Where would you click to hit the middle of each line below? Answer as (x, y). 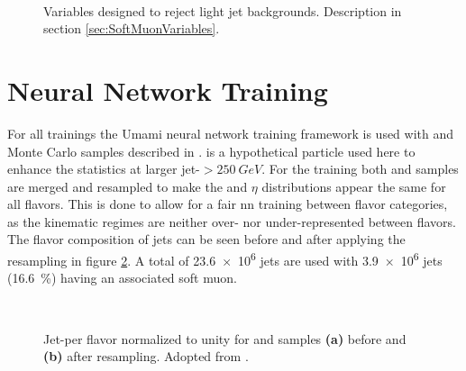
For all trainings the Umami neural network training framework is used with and (231, 133)
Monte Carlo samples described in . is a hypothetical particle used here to (211, 151)
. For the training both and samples (360, 169)
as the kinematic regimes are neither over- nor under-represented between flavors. (232, 221)
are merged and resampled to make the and (128, 186)
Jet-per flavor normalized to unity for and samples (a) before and (225, 338)
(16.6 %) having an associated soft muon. (122, 278)
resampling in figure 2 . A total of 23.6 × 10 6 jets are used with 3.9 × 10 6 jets (225, 259)
